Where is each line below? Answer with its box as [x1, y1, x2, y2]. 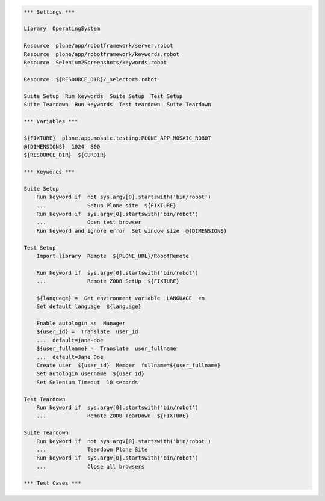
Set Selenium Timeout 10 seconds [36, 379, 138, 386]
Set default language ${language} [36, 303, 141, 310]
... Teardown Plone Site [36, 446, 148, 453]
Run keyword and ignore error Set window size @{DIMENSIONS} [36, 227, 227, 234]
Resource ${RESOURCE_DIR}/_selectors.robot [23, 76, 158, 82]
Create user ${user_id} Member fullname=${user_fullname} [36, 362, 221, 369]
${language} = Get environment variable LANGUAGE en [36, 295, 205, 301]
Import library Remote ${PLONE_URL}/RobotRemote [36, 253, 189, 259]
